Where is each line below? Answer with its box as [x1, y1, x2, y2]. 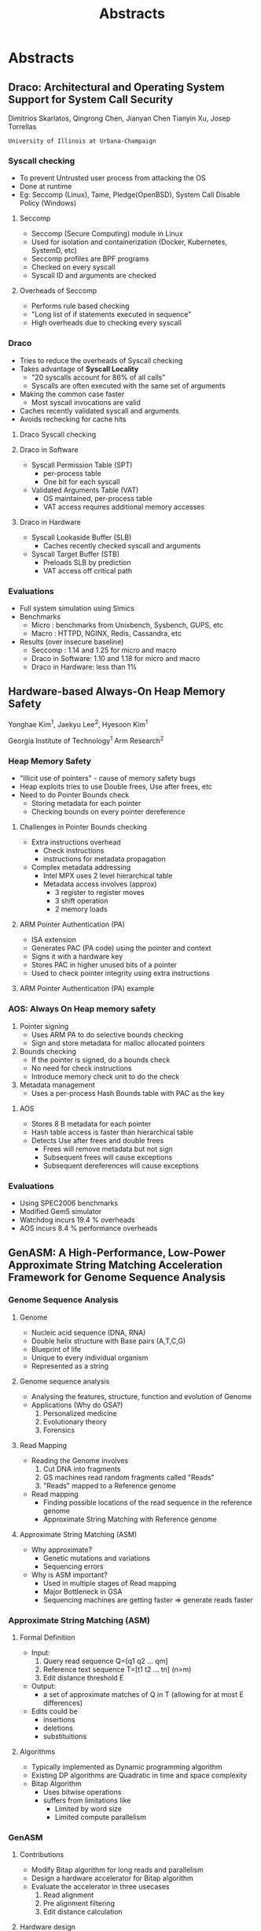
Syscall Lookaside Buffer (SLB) [31, 533, 132, 542]
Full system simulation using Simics [19, 603, 135, 613]
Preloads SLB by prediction [42, 557, 131, 567]
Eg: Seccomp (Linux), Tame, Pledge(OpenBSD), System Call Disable [19, 190, 241, 199]
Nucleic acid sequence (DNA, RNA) [31, 1328, 146, 1337]
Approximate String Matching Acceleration [8, 1258, 223, 1272]
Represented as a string [31, 1361, 108, 1371]
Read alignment [42, 1890, 94, 1899]
